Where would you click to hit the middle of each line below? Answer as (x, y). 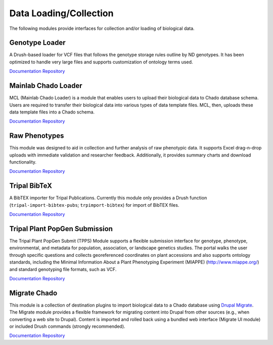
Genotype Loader (37, 43)
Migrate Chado (33, 293)
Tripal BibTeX (31, 186)
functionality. (23, 162)
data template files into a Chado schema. (52, 112)
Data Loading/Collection (61, 13)
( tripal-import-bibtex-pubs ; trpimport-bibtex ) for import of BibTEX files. (94, 205)
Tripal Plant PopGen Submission (61, 229)
